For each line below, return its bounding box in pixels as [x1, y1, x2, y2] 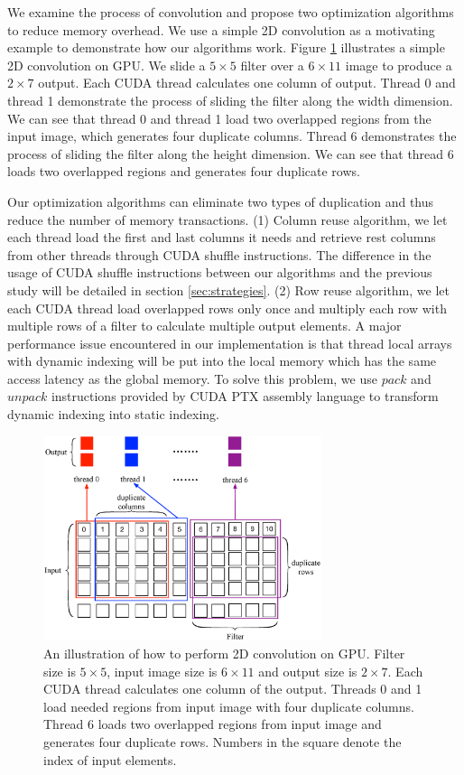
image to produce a [345, 55, 452, 74]
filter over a [240, 55, 304, 74]
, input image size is [107, 661, 218, 680]
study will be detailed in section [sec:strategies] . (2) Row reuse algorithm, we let [7, 280, 450, 299]
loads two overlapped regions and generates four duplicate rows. [7, 162, 360, 181]
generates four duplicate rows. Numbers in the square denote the [43, 732, 402, 751]
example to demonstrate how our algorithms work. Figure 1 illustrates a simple [7, 38, 445, 57]
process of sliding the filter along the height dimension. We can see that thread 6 [7, 144, 454, 163]
